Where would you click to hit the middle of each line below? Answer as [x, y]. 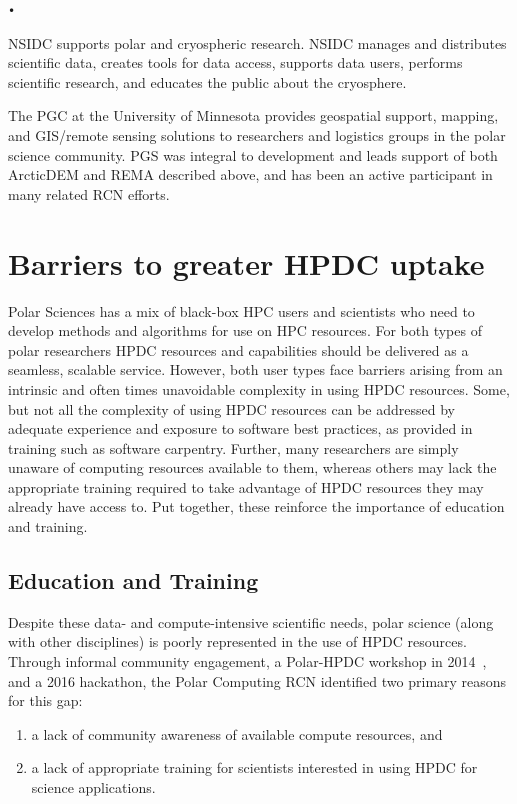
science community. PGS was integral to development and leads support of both [253, 154]
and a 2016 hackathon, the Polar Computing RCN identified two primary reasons [257, 680]
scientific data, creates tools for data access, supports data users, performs [235, 62]
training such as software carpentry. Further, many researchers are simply [233, 447]
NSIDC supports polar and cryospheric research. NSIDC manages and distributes [257, 42]
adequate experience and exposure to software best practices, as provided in [240, 428]
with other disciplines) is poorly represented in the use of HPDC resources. [237, 641]
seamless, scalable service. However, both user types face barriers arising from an [255, 369]
